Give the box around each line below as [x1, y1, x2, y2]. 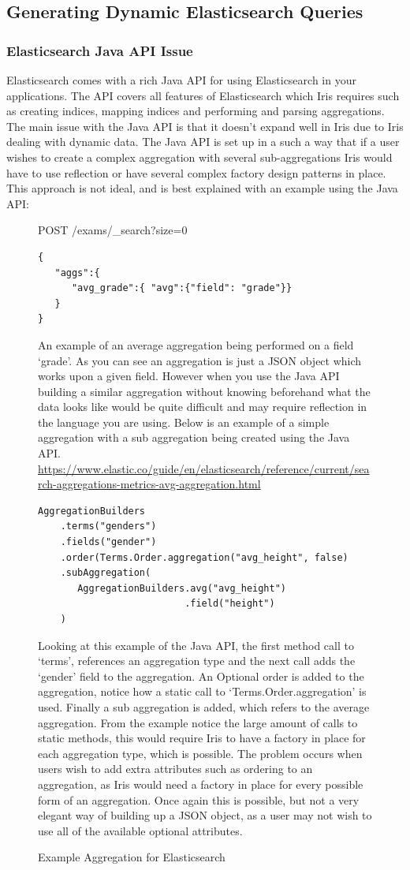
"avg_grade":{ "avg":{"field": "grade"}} [71, 282, 293, 294]
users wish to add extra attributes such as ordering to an [38, 760, 313, 777]
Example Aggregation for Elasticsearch [38, 849, 225, 865]
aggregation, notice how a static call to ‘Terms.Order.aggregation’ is [38, 683, 367, 700]
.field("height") [184, 598, 275, 610]
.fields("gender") [60, 536, 157, 548]
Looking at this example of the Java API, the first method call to [38, 637, 354, 653]
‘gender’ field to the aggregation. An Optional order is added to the [38, 667, 364, 684]
